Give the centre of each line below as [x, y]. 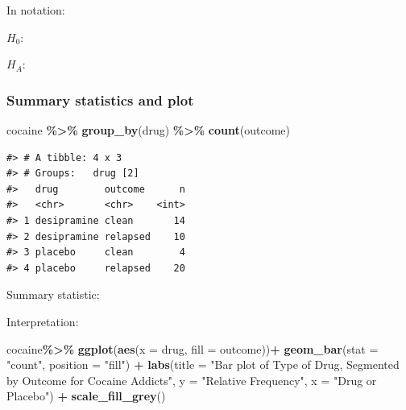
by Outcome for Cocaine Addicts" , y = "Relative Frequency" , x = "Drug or [192, 380]
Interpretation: [43, 321]
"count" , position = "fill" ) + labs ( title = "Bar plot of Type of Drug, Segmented [203, 364]
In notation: [36, 10]
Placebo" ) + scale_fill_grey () [86, 396]
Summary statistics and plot [100, 99]
